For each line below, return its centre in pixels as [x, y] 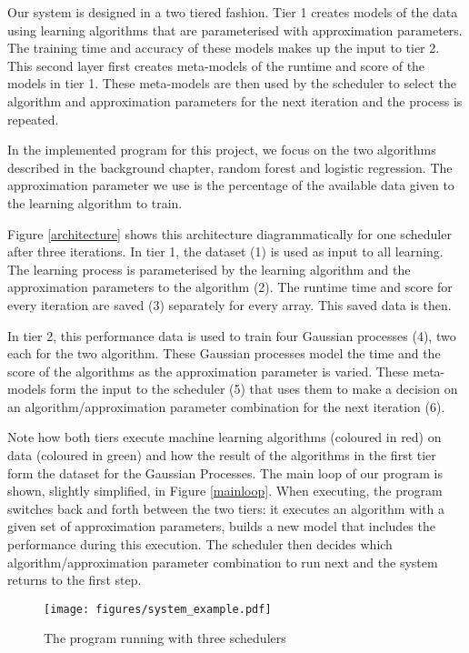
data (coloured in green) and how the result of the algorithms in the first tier [222, 455]
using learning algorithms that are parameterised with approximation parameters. [235, 30]
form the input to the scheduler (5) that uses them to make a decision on [254, 389]
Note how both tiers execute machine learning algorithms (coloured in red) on [225, 437]
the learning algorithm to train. [95, 202]
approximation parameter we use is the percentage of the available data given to [231, 185]
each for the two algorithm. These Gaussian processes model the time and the [224, 353]
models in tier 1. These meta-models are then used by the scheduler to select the [232, 83]
